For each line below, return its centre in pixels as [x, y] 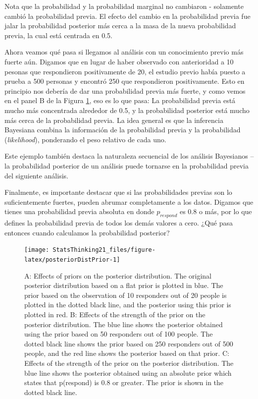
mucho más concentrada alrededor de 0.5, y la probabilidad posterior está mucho [127, 110]
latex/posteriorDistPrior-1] [72, 259]
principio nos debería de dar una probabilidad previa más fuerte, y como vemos [125, 90]
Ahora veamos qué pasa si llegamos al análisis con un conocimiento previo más [124, 52]
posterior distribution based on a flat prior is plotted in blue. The [124, 285]
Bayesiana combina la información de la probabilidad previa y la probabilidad [123, 130]
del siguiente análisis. [36, 175]
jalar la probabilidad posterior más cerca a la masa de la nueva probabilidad [120, 26]
